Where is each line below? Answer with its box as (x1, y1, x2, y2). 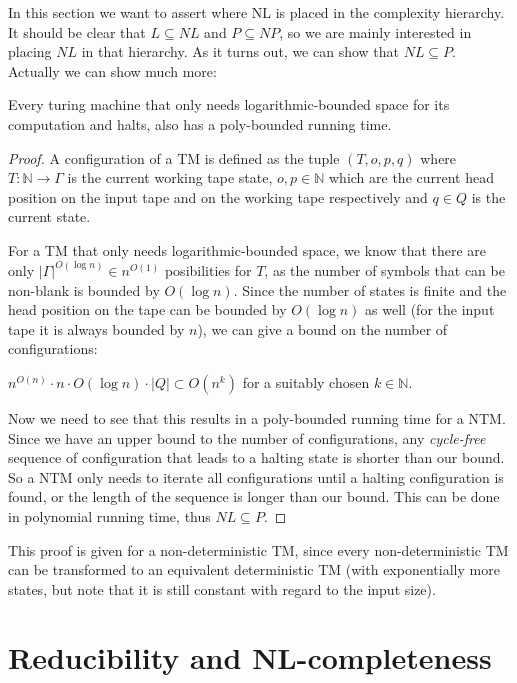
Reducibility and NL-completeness (8, 637, 492, 678)
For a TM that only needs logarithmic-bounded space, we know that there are (8, 239, 487, 260)
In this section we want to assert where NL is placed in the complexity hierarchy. (8, 2, 505, 22)
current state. (8, 206, 91, 227)
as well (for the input (365, 299, 495, 320)
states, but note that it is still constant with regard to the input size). (8, 578, 436, 599)
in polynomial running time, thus (8, 505, 211, 526)
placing (8, 41, 52, 62)
